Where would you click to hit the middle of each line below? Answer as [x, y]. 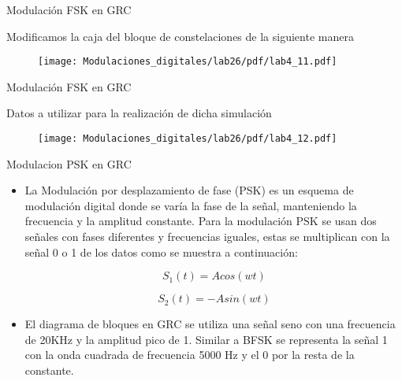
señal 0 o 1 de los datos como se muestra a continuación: [161, 252]
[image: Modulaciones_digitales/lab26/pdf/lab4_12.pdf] [188, 139]
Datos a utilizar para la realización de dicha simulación [139, 113]
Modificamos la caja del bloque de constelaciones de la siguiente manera [180, 36]
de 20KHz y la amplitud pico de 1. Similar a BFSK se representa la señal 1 [206, 339]
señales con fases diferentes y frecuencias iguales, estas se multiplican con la [207, 237]
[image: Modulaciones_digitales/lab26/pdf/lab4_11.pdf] [188, 62]
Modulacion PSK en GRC [69, 163]
